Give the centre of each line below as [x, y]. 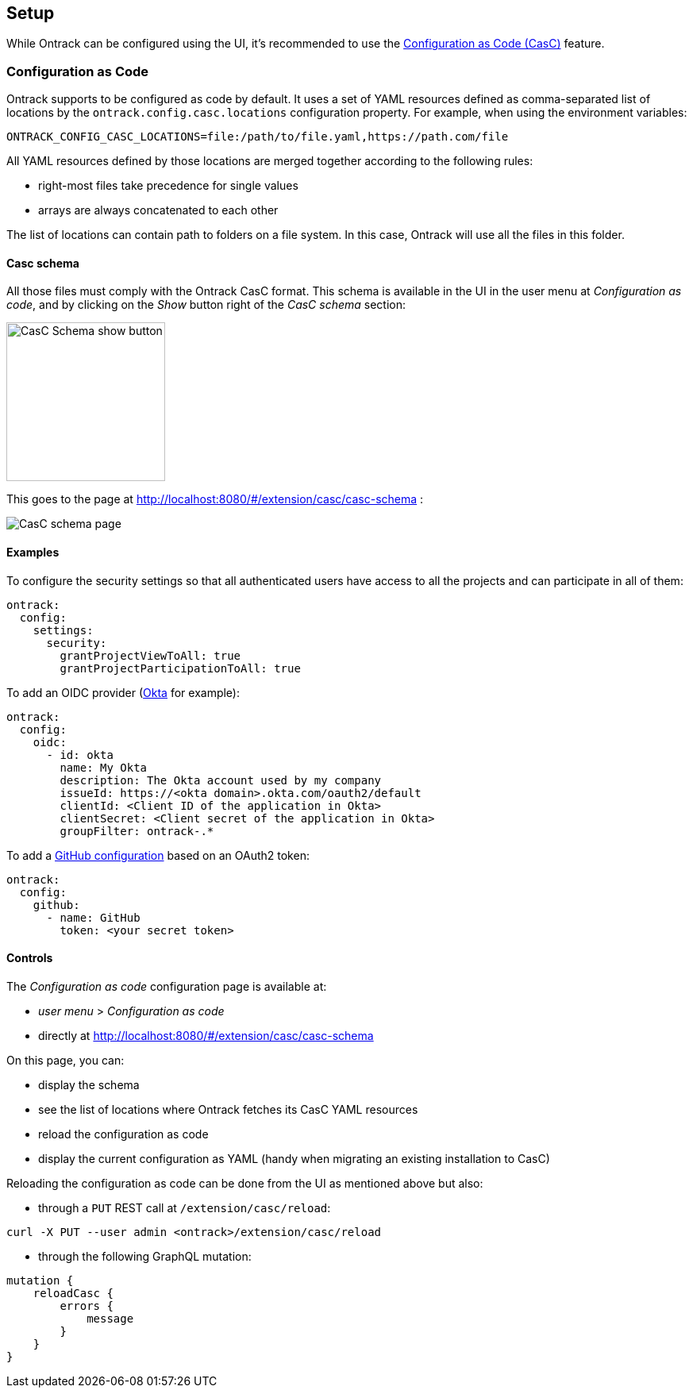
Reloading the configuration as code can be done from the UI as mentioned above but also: [245, 1183]
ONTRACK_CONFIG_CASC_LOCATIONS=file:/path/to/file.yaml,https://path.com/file [258, 137]
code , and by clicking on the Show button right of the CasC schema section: [206, 305]
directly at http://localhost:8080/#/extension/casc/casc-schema [206, 1035]
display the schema [89, 1084]
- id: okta [80, 755]
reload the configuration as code [123, 1134]
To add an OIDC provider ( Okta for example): [123, 692]
